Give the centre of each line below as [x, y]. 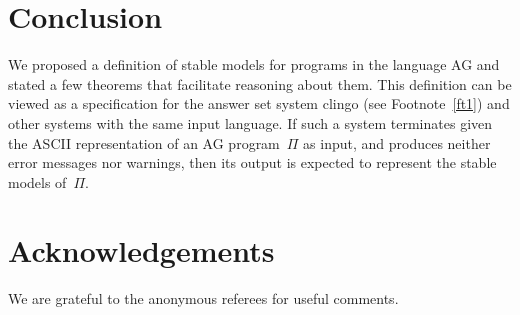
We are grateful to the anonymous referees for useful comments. [203, 298]
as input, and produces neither [397, 142]
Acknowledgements [141, 250]
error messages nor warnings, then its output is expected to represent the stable [252, 162]
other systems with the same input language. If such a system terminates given [250, 122]
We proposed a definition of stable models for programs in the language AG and [254, 64]
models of [37, 181]
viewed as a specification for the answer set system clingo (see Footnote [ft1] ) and [259, 103]
